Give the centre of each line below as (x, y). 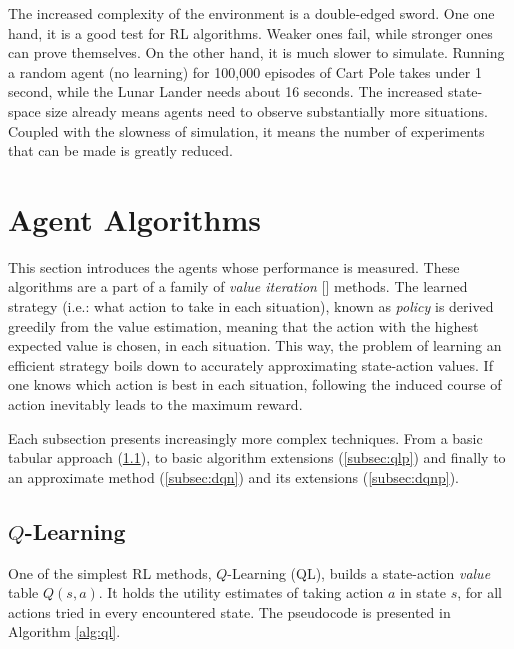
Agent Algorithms (135, 218)
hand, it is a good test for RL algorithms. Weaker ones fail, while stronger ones (250, 32)
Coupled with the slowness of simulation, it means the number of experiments (246, 130)
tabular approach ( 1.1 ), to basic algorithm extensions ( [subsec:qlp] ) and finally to (257, 457)
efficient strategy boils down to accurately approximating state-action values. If (250, 364)
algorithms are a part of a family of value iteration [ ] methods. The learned (238, 286)
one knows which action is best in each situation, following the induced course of (255, 384)
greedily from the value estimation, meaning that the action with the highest (243, 325)
